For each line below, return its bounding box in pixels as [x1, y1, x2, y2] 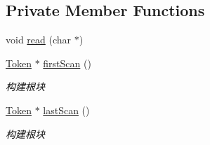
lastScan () [43, 102, 90, 117]
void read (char [6, 32, 72, 47]
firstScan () [43, 55, 91, 70]
